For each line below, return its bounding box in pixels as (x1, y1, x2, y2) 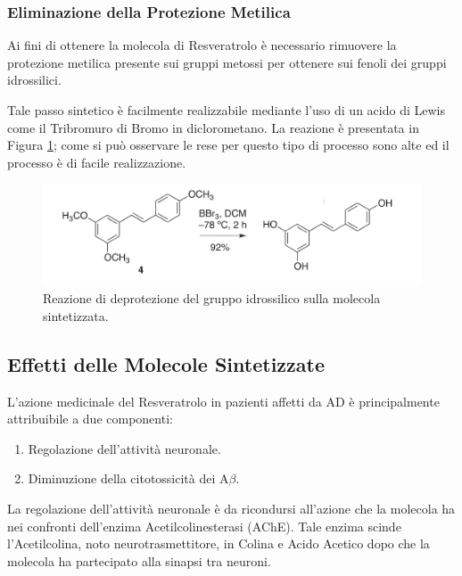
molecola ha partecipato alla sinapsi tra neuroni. (7, 551, 271, 570)
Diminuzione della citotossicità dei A (28, 469, 229, 488)
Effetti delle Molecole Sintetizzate (7, 350, 325, 377)
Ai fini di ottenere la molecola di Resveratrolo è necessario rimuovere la (7, 36, 397, 54)
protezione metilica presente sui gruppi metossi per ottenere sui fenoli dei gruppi (7, 53, 447, 71)
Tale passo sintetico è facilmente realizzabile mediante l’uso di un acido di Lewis (7, 101, 445, 119)
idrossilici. (7, 70, 62, 89)
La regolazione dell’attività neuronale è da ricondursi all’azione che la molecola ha (7, 499, 456, 518)
